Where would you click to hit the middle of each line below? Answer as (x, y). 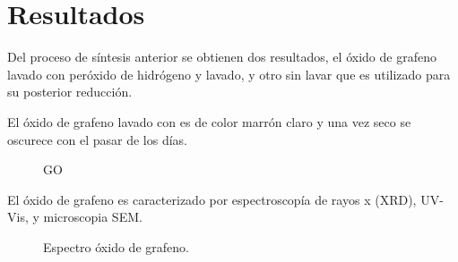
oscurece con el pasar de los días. (98, 139)
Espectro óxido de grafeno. (116, 246)
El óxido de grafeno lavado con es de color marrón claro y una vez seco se (209, 121)
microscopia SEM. (93, 217)
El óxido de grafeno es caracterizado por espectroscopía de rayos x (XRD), (212, 199)
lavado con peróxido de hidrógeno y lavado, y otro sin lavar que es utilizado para (229, 74)
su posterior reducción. (70, 92)
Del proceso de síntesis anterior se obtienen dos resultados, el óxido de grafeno (222, 57)
